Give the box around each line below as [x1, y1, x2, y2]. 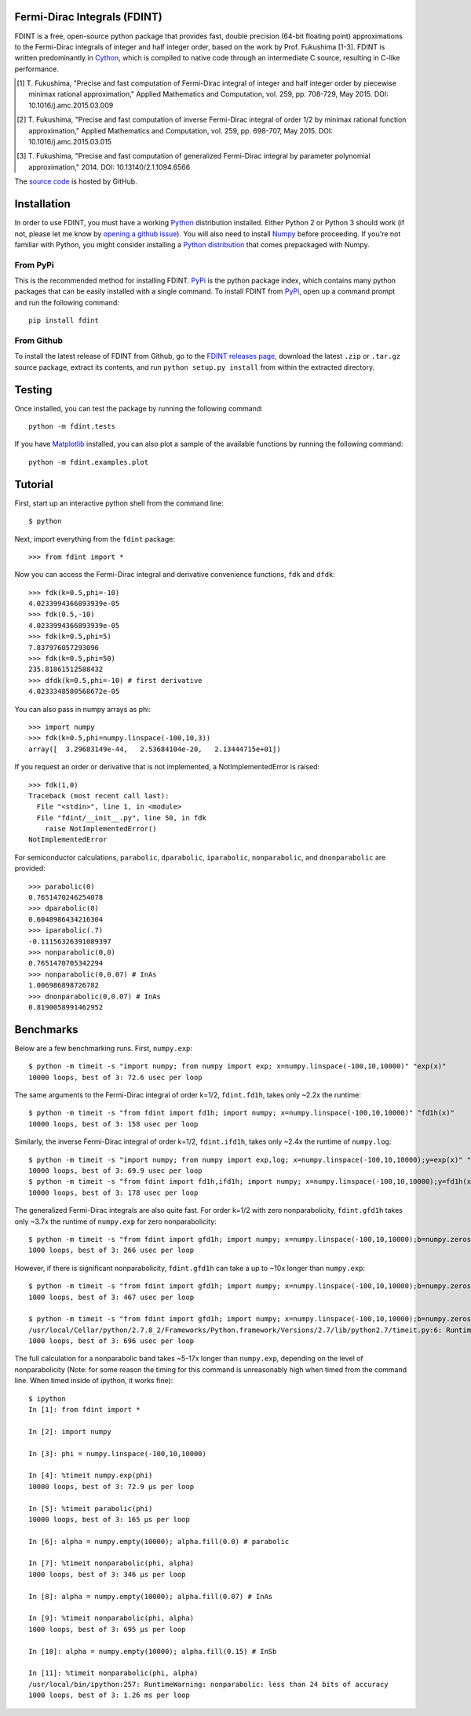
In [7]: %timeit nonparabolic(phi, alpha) [28, 1559, 195, 1568]
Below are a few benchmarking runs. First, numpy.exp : [14, 1043, 192, 1053]
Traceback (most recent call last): [28, 791, 170, 800]
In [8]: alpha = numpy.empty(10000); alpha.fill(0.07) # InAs [28, 1592, 273, 1601]
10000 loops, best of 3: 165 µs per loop [28, 1515, 190, 1524]
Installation [14, 197, 71, 211]
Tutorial [14, 477, 54, 491]
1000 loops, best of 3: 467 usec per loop [28, 1292, 195, 1302]
